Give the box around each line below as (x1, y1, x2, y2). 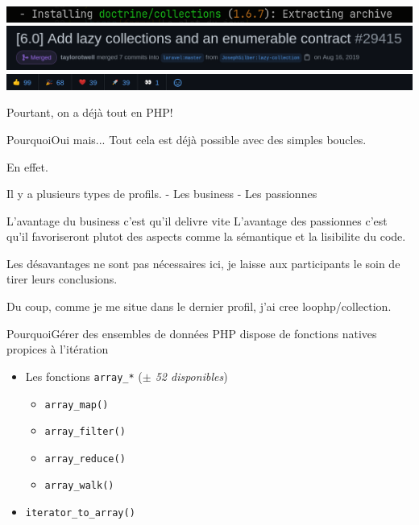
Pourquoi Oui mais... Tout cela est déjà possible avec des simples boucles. (6, 130, 367, 147)
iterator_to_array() (25, 507, 135, 519)
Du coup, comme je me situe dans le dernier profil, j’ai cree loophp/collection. (6, 298, 392, 315)
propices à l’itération (6, 341, 109, 358)
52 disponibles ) (155, 367, 228, 384)
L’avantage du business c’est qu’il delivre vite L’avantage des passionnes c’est (6, 212, 388, 229)
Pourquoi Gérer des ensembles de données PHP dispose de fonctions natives (6, 325, 377, 341)
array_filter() (44, 426, 126, 438)
